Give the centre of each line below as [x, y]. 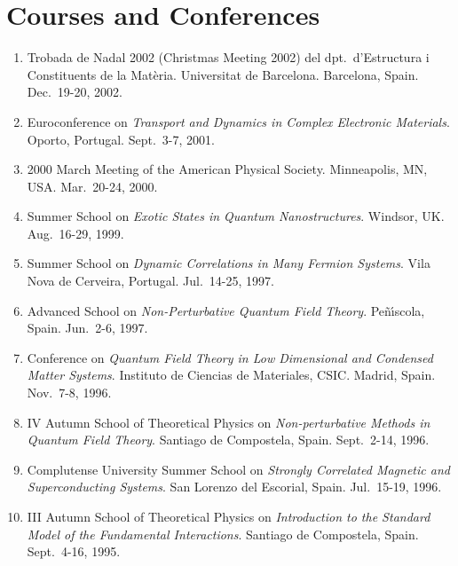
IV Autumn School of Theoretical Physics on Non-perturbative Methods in [229, 422]
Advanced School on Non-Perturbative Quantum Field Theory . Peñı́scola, [226, 310]
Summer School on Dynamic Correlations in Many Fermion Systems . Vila [229, 263]
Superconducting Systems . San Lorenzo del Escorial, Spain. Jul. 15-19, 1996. [234, 487]
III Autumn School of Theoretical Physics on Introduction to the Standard [229, 516]
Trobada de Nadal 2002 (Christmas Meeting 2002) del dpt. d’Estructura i [228, 57]
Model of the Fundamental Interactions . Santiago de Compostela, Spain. [223, 534]
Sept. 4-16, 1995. [74, 551]
